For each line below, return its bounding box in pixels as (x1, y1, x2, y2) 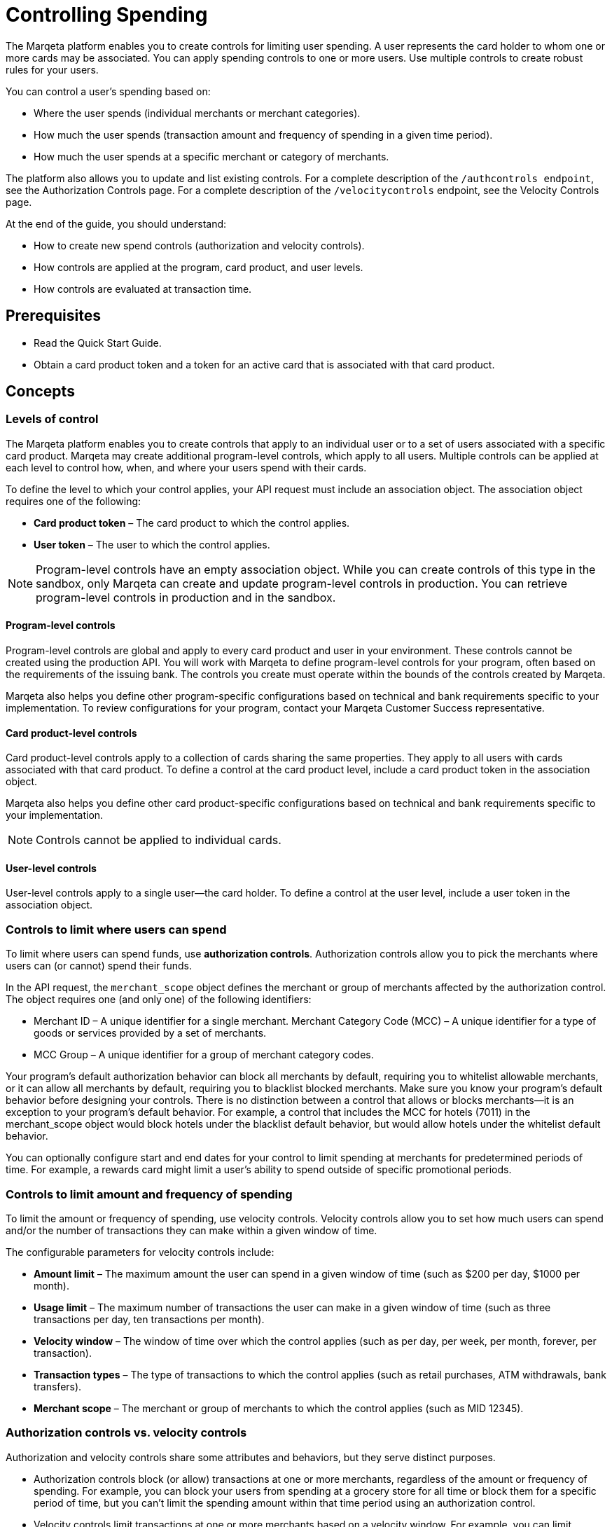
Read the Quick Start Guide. (34, 336, 162, 349)
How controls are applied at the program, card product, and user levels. (34, 261, 363, 273)
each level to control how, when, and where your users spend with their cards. (6, 461, 367, 474)
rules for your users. (6, 63, 99, 76)
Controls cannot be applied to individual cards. (36, 833, 281, 848)
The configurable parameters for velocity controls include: (6, 1245, 274, 1258)
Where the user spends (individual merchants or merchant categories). (34, 106, 361, 119)
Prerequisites (6, 307, 101, 325)
